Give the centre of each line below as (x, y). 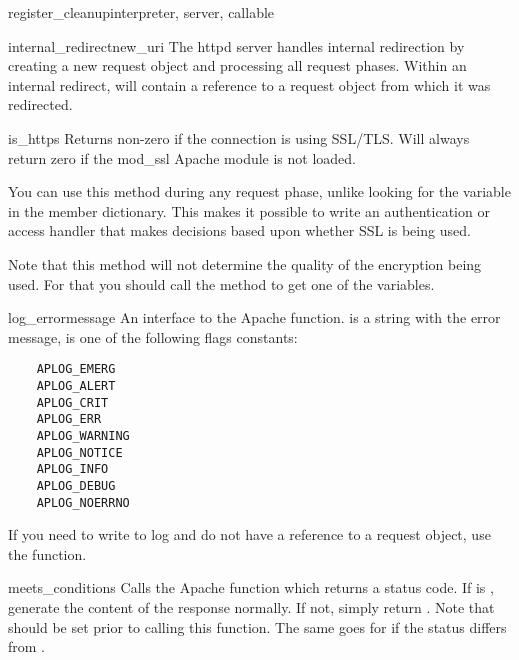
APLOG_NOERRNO (83, 502)
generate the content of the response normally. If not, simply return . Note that (251, 607)
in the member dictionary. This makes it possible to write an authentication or (249, 210)
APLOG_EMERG (76, 369)
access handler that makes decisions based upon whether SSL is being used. (239, 230)
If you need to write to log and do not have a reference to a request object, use (249, 534)
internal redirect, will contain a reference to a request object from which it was (249, 84)
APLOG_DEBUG (76, 485)
